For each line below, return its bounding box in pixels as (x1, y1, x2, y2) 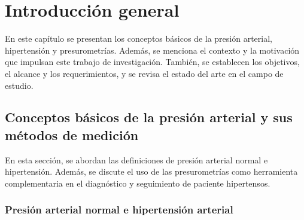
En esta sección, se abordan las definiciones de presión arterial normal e (5, 153, 268, 166)
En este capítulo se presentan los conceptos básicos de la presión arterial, (5, 32, 272, 45)
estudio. (5, 79, 34, 91)
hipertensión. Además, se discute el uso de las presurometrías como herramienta (5, 165, 298, 178)
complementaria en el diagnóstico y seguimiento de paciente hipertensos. (5, 176, 270, 189)
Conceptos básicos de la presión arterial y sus (5, 108, 293, 126)
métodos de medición (5, 125, 139, 144)
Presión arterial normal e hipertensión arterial (5, 202, 233, 217)
